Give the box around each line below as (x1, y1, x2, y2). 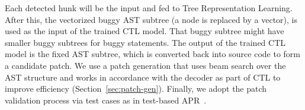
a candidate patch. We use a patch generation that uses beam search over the (5, 59, 286, 71)
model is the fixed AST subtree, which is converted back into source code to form (5, 48, 300, 60)
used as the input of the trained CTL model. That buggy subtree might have (5, 25, 284, 37)
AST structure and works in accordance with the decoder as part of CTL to (5, 71, 281, 83)
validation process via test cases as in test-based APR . (5, 94, 207, 106)
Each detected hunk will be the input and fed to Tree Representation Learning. (5, 2, 293, 14)
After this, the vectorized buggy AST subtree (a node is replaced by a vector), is (5, 13, 297, 25)
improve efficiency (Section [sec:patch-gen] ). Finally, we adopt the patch (5, 82, 267, 95)
